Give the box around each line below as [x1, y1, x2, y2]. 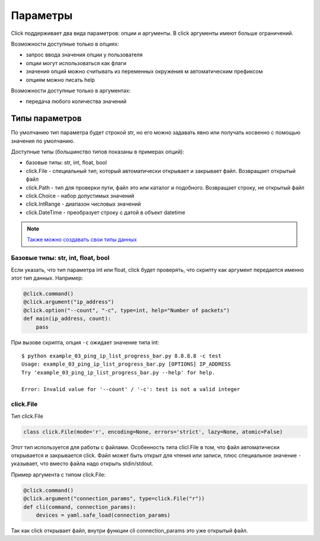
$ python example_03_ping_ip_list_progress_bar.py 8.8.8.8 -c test [21, 353, 222, 359]
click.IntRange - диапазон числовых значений [25, 200, 142, 207]
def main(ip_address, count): [23, 315, 111, 322]
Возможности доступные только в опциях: [11, 40, 120, 47]
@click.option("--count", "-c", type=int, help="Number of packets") [23, 307, 230, 313]
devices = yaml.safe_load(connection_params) [36, 511, 171, 518]
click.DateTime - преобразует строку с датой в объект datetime [25, 209, 185, 216]
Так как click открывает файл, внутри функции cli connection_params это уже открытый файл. [11, 527, 248, 534]
